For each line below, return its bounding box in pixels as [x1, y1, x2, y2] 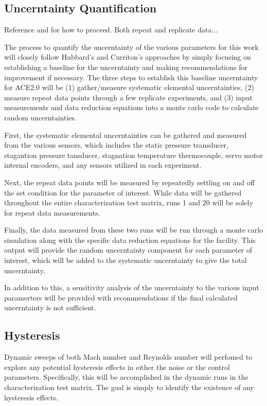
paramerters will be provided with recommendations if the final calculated [4, 292, 238, 303]
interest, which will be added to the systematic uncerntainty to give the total [4, 255, 247, 266]
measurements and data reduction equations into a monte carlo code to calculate [4, 102, 259, 113]
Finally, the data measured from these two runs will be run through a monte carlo [4, 224, 263, 235]
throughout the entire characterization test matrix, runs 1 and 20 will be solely [4, 197, 253, 208]
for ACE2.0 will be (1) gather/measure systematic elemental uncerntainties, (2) [4, 82, 254, 93]
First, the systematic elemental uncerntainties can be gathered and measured [4, 129, 247, 140]
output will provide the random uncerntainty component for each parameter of [4, 244, 253, 255]
